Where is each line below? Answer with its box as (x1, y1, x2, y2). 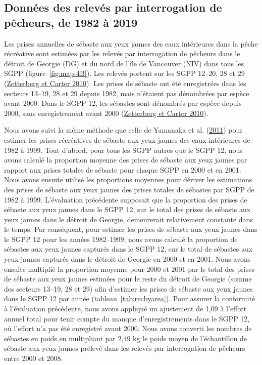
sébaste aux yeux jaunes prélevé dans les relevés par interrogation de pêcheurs (4, 343, 245, 353)
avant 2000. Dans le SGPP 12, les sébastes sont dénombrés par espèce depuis (4, 98, 242, 108)
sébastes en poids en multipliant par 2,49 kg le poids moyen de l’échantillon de (4, 333, 247, 343)
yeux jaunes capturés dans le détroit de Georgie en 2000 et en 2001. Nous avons (4, 254, 251, 264)
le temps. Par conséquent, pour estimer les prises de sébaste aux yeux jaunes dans (4, 224, 257, 234)
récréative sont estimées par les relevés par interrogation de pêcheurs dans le (4, 48, 240, 59)
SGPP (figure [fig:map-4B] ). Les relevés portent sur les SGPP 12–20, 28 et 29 (4, 68, 245, 78)
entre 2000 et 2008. (4, 353, 63, 363)
